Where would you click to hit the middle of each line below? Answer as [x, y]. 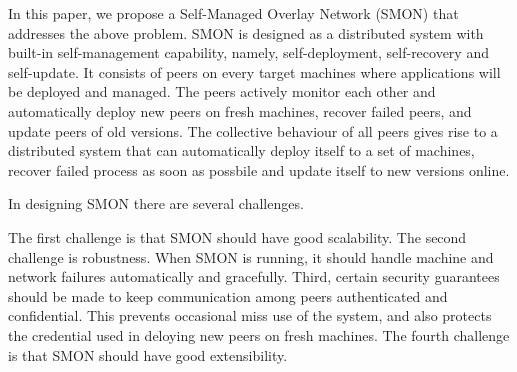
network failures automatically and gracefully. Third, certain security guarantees [254, 276]
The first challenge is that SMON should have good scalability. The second [237, 236]
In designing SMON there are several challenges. [156, 203]
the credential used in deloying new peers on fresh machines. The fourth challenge [259, 334]
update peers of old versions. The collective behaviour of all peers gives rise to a [253, 130]
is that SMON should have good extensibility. [148, 354]
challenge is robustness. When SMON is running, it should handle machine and [251, 256]
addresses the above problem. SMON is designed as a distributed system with [246, 32]
